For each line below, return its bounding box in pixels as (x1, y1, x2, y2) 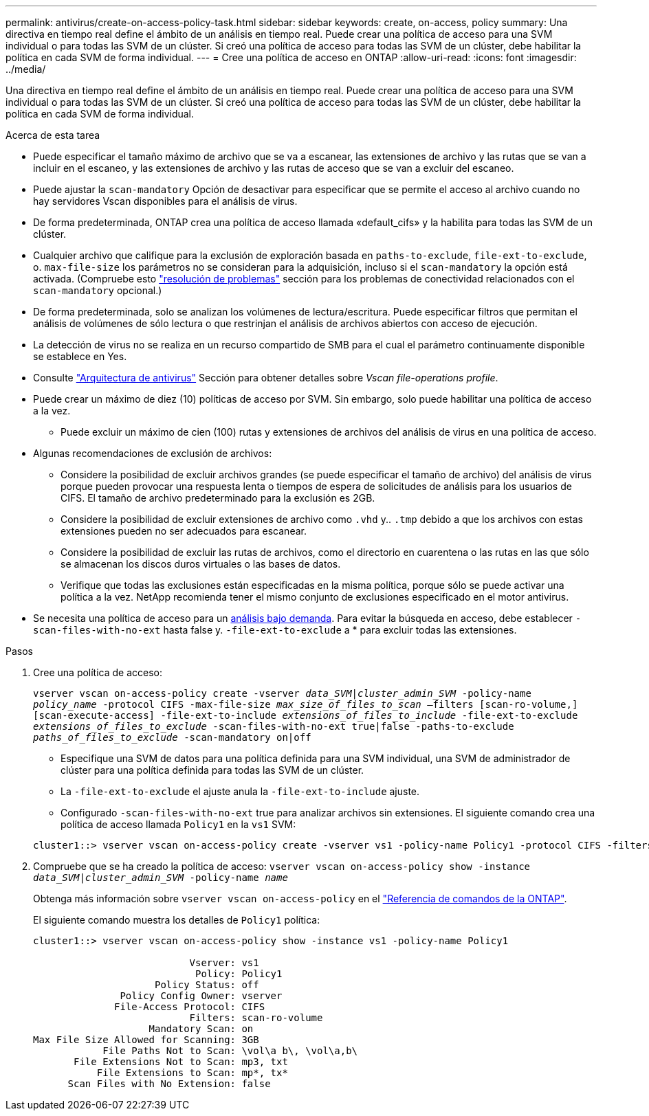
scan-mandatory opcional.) (33, 284, 162, 296)
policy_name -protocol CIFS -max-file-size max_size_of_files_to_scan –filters (33, 699, 474, 710)
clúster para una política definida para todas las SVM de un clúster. (60, 764, 364, 776)
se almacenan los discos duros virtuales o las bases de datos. (60, 558, 341, 570)
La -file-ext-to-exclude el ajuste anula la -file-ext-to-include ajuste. (60, 785, 420, 797)
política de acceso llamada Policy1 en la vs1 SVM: (60, 818, 296, 830)
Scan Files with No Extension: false (67, 1078, 271, 1089)
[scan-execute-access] (33, 710, 155, 721)
